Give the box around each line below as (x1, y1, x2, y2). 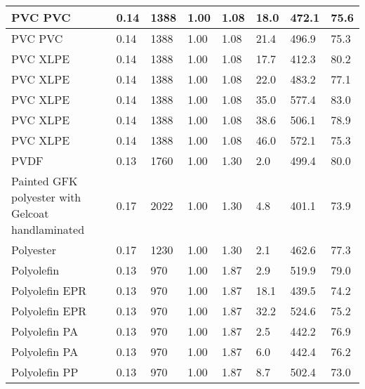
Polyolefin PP (11, 364, 79, 380)
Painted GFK (11, 173, 78, 189)
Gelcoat (11, 205, 49, 221)
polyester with (11, 189, 81, 205)
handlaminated (11, 221, 85, 237)
